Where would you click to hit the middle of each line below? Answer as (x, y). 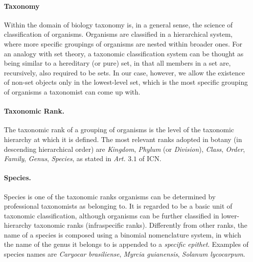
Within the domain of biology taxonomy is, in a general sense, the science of (118, 24)
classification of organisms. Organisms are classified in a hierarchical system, (118, 34)
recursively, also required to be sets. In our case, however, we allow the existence (125, 72)
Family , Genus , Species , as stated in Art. (65, 158)
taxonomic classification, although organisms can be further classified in (112, 215)
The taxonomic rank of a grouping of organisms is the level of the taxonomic (119, 130)
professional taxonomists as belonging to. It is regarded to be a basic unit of (118, 206)
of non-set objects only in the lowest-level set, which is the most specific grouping (126, 82)
